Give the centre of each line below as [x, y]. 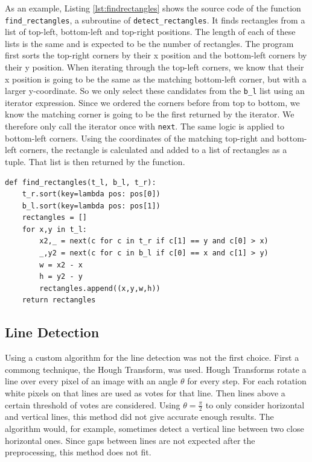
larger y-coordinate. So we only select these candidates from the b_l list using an [155, 91]
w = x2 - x [61, 265]
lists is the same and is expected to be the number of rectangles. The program [149, 43]
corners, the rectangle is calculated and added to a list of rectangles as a [153, 150]
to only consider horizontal [255, 404]
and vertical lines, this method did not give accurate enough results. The [139, 417]
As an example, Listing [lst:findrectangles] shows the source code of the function [153, 8]
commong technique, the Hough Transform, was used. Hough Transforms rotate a [156, 369]
